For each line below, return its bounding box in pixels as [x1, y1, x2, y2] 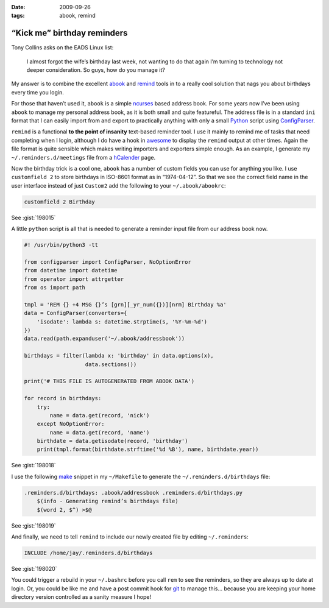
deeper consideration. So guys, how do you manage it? [26, 66, 166, 74]
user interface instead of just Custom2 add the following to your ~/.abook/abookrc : [11, 182, 226, 189]
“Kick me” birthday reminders [11, 28, 128, 38]
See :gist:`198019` [11, 521, 56, 529]
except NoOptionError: [37, 420, 105, 428]
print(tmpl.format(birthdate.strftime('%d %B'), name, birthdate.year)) [37, 446, 259, 453]
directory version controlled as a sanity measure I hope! [11, 593, 152, 601]
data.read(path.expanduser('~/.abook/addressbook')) [24, 335, 185, 342]
